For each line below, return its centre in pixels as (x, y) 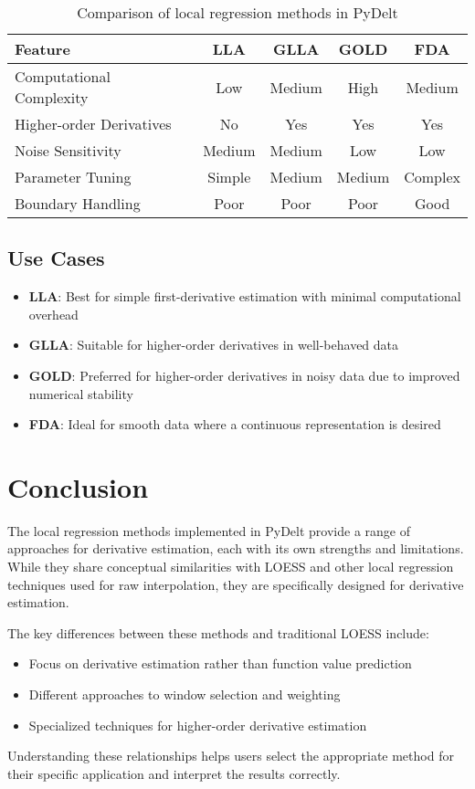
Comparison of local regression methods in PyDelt (237, 12)
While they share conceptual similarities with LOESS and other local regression (231, 567)
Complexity (52, 97)
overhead (53, 314)
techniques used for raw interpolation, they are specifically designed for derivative (236, 584)
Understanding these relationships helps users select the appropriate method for (231, 756)
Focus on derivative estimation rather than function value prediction (220, 663)
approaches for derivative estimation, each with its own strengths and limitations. (236, 548)
